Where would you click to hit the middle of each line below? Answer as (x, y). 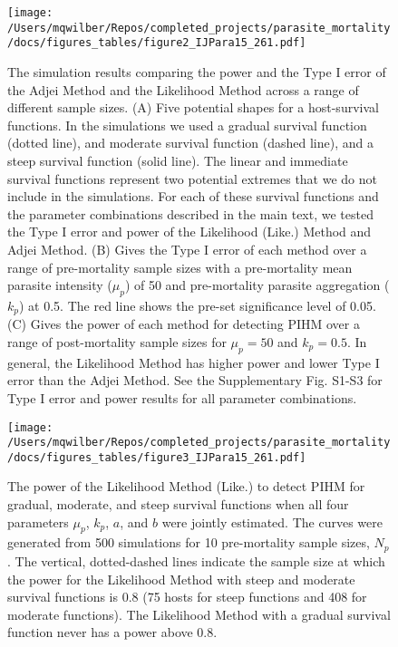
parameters (38, 521)
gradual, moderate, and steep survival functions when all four (178, 504)
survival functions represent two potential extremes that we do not (193, 178)
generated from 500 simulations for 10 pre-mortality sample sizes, (189, 542)
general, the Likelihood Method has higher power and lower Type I (194, 362)
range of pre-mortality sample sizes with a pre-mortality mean (180, 267)
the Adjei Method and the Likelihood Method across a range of (183, 89)
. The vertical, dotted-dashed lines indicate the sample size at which (196, 560)
